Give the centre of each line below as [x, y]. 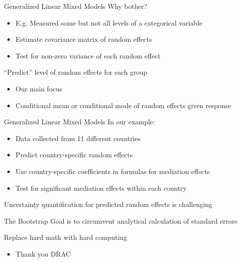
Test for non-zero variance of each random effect [88, 55]
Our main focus [39, 88]
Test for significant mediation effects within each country [101, 188]
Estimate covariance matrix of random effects [84, 39]
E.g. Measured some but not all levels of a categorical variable [109, 22]
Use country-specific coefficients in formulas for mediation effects [113, 171]
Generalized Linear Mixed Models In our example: [80, 122]
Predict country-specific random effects [74, 155]
